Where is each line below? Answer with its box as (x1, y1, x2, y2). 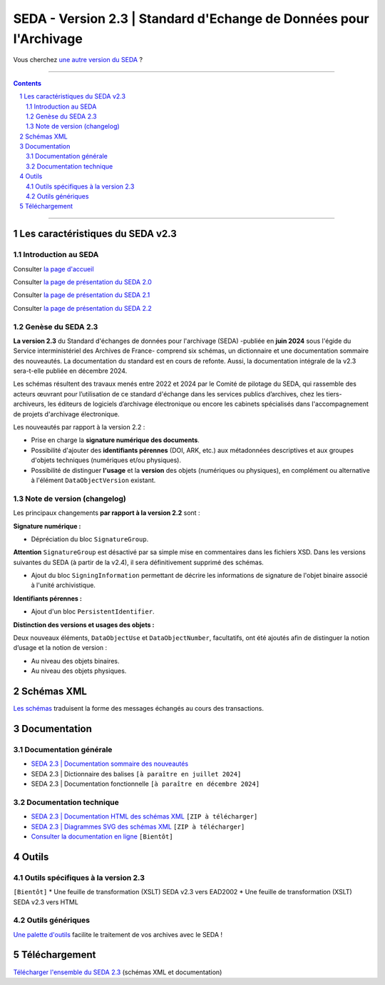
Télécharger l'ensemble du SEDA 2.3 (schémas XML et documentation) (13, 968, 222, 976)
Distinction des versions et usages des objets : (13, 620, 155, 629)
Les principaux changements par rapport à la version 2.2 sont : (13, 509, 200, 517)
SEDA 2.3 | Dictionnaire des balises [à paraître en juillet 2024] (31, 769, 242, 778)
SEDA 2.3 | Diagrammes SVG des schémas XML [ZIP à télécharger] (31, 822, 245, 831)
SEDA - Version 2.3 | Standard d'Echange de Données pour (13, 11, 370, 26)
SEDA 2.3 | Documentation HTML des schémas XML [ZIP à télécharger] (31, 812, 258, 821)
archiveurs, (13, 400, 46, 409)
